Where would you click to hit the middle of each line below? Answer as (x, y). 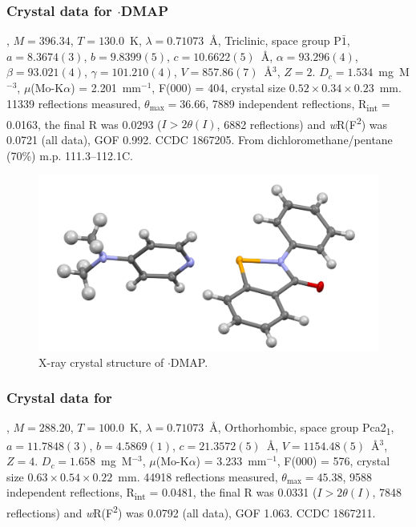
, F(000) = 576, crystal (333, 461)
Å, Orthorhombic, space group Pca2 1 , (302, 428)
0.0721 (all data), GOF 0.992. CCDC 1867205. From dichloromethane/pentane (200, 139)
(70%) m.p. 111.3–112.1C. (70, 155)
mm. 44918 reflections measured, (198, 476)
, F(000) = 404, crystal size (219, 87)
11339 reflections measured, (74, 103)
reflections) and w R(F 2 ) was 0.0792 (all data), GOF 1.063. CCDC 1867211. (191, 512)
